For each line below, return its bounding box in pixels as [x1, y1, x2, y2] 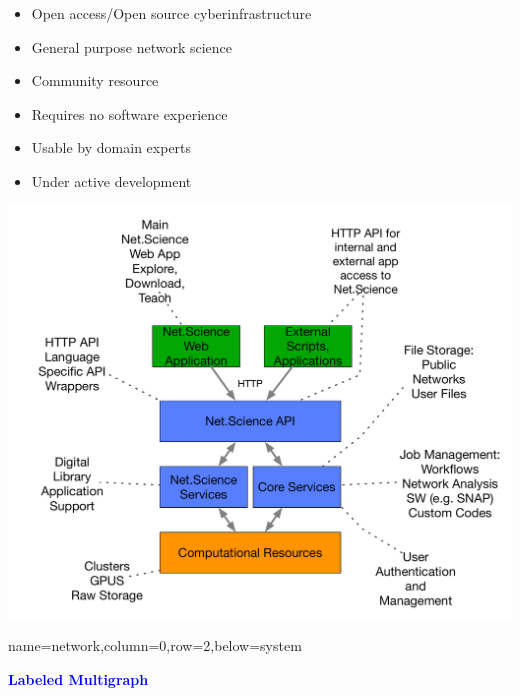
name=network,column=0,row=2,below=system [8, 635, 302, 656]
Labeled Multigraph [8, 668, 149, 689]
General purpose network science [31, 36, 233, 57]
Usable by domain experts [31, 137, 192, 158]
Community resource [31, 70, 159, 91]
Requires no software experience [31, 103, 228, 124]
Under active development [31, 170, 192, 191]
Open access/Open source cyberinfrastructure [31, 3, 312, 23]
